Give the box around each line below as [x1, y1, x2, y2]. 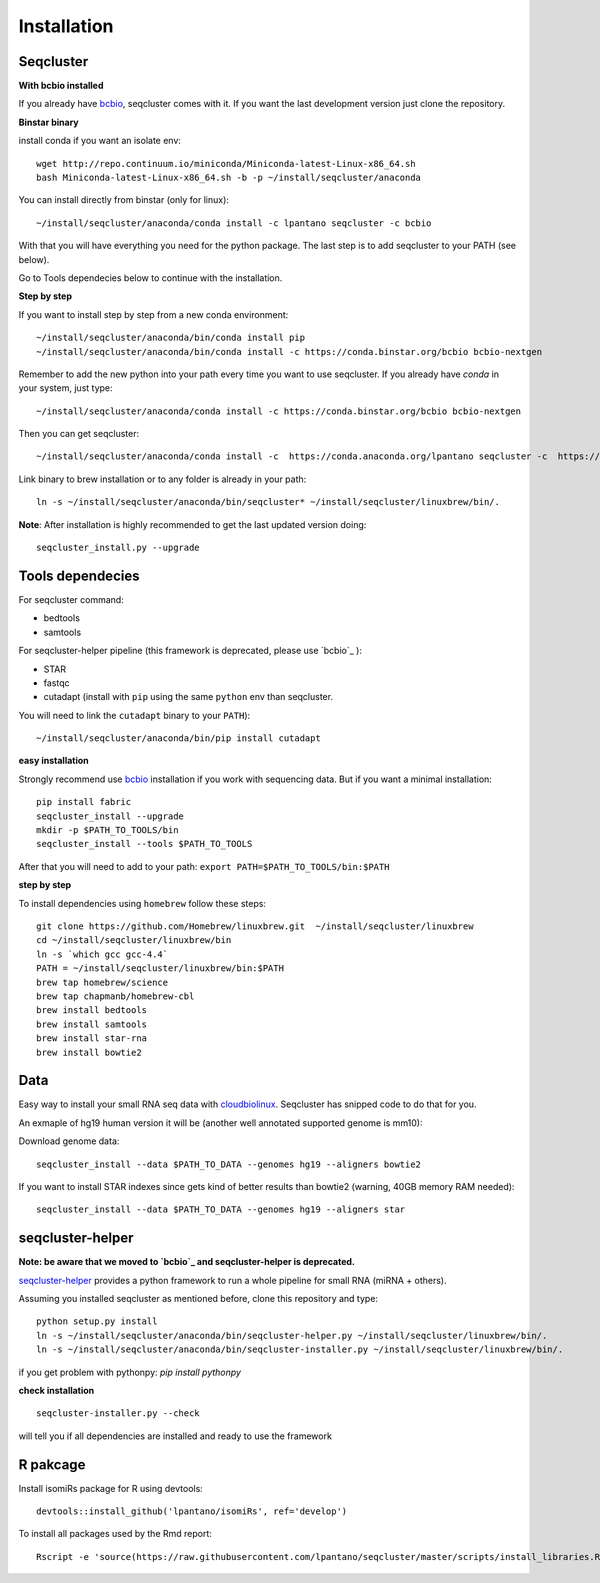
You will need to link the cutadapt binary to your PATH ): [18, 709, 251, 721]
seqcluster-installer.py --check [36, 1408, 200, 1419]
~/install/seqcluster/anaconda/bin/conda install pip [36, 332, 305, 344]
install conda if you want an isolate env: [18, 135, 182, 147]
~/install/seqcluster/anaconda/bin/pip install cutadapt [36, 733, 322, 744]
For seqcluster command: [18, 593, 124, 605]
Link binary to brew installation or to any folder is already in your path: [18, 473, 307, 485]
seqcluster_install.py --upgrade [36, 542, 200, 554]
